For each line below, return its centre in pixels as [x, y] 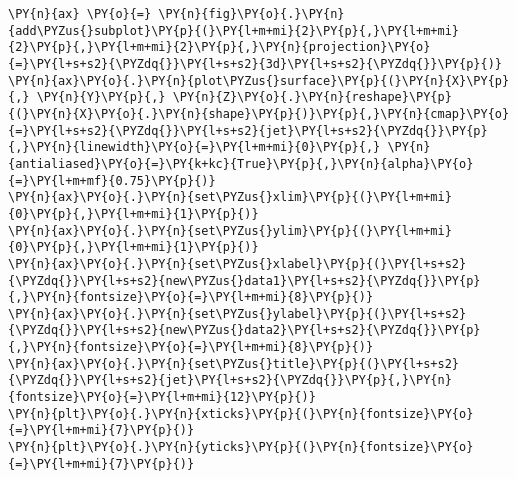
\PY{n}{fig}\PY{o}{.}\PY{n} [251, 14]
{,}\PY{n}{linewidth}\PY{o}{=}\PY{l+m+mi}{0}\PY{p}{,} [194, 147]
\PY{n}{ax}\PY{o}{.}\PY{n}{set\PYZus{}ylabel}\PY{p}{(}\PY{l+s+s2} [237, 313]
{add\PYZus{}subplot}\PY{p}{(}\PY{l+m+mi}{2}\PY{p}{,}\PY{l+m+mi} [234, 30]
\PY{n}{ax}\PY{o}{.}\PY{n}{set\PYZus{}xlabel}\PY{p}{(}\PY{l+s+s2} [237, 263]
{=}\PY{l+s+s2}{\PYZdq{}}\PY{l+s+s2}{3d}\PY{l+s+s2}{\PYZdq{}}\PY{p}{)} [255, 63]
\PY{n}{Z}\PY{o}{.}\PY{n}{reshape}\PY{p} [312, 97]
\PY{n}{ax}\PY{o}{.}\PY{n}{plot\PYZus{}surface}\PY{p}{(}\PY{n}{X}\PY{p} [259, 80]
